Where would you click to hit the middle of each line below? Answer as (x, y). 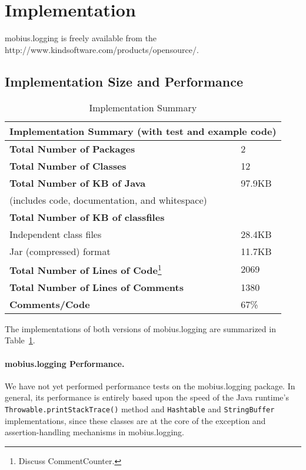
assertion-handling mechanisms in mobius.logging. (94, 432)
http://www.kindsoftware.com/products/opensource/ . (102, 49)
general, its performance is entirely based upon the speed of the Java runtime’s (147, 397)
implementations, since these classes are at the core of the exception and (135, 420)
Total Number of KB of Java (78, 183)
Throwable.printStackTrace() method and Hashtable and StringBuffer (140, 409)
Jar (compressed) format (60, 251)
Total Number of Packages (72, 148)
